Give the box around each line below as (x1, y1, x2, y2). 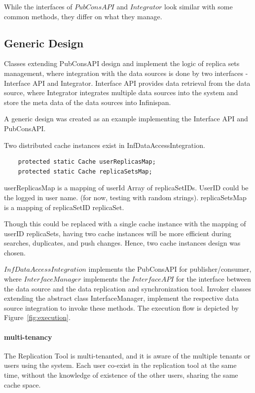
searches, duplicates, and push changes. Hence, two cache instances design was (4, 238, 241, 248)
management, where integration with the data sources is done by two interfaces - (4, 68, 248, 78)
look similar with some (164, 1, 233, 11)
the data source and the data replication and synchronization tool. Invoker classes (4, 283, 252, 293)
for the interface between (176, 274, 251, 284)
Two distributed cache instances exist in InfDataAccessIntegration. (4, 140, 205, 150)
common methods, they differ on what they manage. (4, 11, 162, 21)
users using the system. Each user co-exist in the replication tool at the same (4, 360, 237, 370)
